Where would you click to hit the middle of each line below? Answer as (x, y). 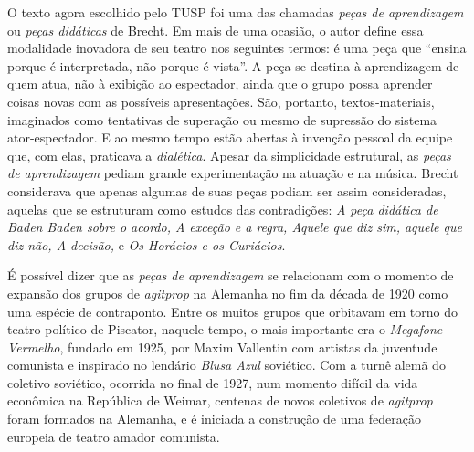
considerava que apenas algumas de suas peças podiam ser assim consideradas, (227, 190)
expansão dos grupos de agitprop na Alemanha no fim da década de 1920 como (228, 293)
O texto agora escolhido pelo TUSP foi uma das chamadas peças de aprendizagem (236, 12)
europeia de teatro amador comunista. (114, 436)
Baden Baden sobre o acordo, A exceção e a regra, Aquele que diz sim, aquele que (235, 227)
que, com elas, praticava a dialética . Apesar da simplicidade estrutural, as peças (229, 155)
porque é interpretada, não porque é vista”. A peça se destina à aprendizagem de (233, 65)
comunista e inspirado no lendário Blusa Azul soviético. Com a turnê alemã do (226, 365)
